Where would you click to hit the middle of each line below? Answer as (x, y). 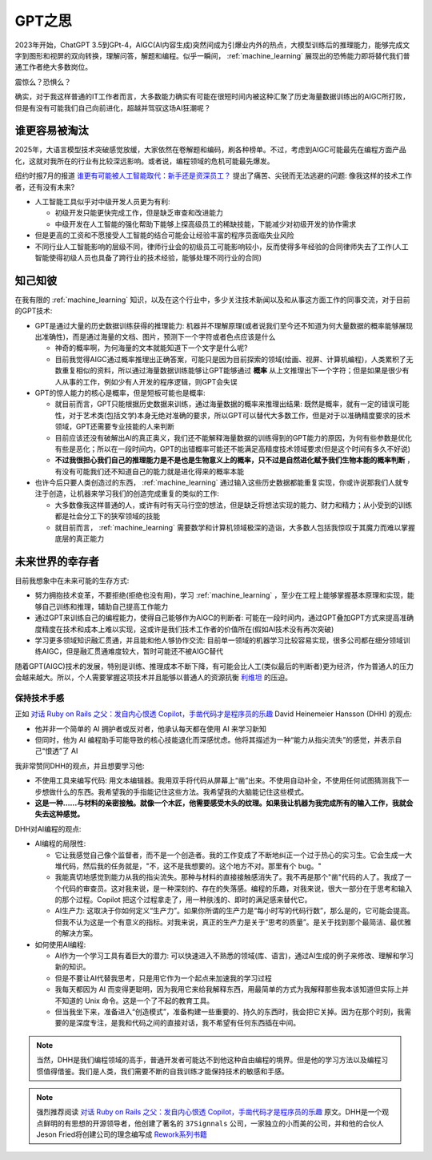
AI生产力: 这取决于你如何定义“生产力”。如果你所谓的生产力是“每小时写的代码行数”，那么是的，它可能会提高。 (235, 911)
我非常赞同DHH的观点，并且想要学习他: (80, 766)
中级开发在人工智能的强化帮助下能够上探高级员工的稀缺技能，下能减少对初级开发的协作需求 (205, 224)
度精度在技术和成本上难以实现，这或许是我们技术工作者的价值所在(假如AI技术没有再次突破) (184, 629)
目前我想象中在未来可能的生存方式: (72, 580)
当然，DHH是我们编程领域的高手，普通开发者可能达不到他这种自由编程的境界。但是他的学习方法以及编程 (209, 1060)
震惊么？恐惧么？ (43, 82)
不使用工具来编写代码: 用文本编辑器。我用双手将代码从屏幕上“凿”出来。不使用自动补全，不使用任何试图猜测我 (215, 780)
